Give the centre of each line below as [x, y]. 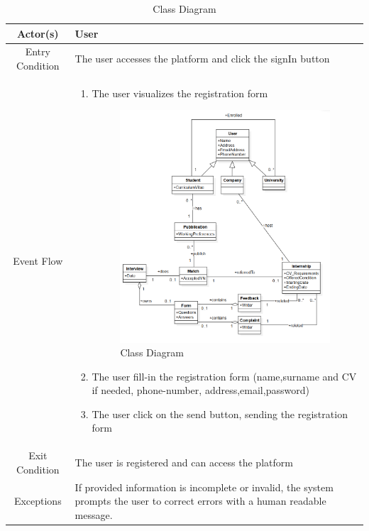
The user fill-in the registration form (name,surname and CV [224, 376]
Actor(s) [38, 33]
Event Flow [38, 260]
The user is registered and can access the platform [184, 462]
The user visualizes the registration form [180, 93]
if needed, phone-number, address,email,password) [200, 390]
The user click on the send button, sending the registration [220, 414]
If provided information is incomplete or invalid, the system [204, 487]
